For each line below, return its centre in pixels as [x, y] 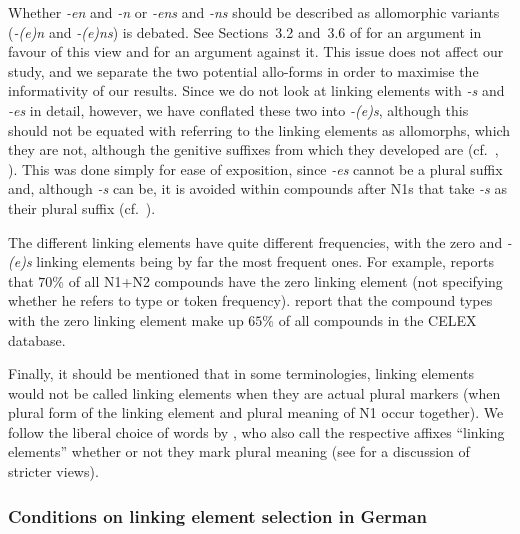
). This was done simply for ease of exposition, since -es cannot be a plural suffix [255, 168]
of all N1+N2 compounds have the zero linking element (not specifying [285, 280]
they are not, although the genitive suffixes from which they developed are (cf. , [253, 149]
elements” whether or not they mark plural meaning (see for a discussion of [239, 451]
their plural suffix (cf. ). [82, 207]
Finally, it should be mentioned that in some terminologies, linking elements [241, 373]
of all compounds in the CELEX [377, 319]
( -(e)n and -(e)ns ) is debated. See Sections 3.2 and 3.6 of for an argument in [245, 31]
